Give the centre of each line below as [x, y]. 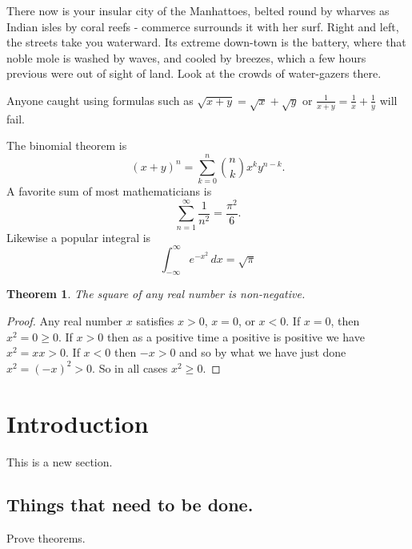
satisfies [155, 321]
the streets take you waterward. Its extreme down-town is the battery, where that [206, 42]
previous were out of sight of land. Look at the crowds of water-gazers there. [194, 73]
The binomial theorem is [67, 145]
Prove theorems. [46, 538]
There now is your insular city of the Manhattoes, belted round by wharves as [198, 10]
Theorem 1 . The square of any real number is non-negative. [156, 294]
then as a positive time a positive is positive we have [236, 336]
